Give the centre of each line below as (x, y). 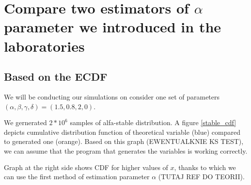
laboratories (44, 46)
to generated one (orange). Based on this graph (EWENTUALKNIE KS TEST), (124, 141)
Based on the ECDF (56, 77)
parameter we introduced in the (113, 27)
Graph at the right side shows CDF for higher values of (86, 167)
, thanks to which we (205, 167)
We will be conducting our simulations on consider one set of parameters (112, 96)
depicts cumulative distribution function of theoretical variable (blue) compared (122, 132)
